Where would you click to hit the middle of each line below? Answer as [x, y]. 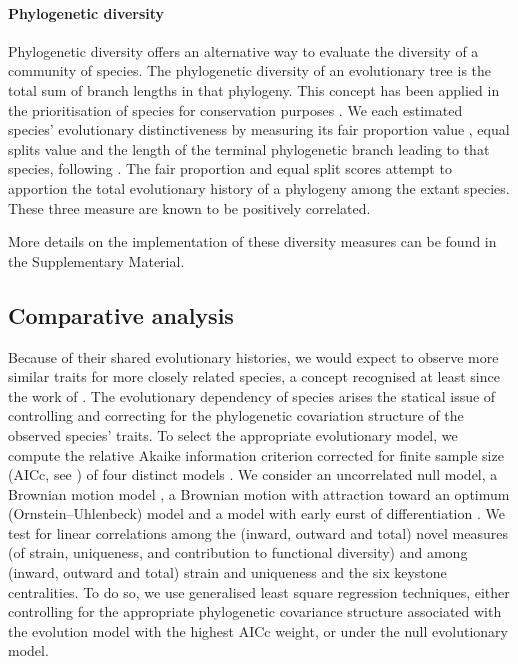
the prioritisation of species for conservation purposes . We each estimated [235, 109]
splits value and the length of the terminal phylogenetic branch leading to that [249, 148]
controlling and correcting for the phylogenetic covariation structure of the [236, 415]
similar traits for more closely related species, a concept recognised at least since [254, 376]
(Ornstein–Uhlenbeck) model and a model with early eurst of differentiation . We [256, 513]
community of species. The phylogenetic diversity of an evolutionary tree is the [250, 70]
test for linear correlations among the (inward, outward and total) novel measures [258, 532]
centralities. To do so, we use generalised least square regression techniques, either [259, 591]
